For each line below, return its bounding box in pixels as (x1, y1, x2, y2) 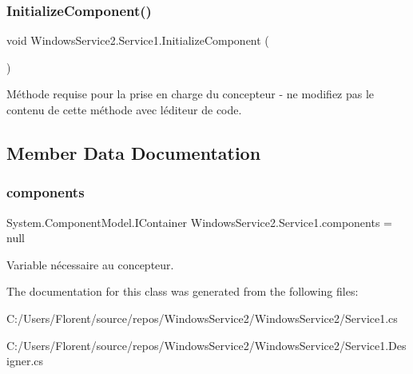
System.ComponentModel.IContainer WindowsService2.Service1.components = (6, 213, 392, 230)
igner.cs (6, 352, 44, 369)
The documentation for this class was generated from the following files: (6, 283, 359, 300)
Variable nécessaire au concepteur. (6, 256, 174, 273)
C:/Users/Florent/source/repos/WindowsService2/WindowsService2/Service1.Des (6, 336, 407, 353)
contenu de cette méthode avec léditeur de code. (6, 101, 242, 117)
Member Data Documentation (6, 140, 261, 165)
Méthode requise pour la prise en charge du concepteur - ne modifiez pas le (6, 86, 375, 102)
